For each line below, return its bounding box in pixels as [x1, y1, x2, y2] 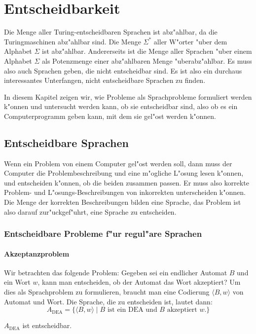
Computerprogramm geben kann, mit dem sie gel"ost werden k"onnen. [4, 111, 216, 121]
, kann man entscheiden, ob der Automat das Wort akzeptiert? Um [37, 277, 241, 287]
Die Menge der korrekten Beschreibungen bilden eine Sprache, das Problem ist [4, 197, 241, 207]
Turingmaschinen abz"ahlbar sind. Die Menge [4, 36, 141, 46]
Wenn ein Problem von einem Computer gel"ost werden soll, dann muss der [4, 158, 232, 168]
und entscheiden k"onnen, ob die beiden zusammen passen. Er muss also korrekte [4, 177, 249, 187]
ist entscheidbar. [22, 320, 72, 331]
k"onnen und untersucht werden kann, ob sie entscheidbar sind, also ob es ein [4, 101, 238, 111]
